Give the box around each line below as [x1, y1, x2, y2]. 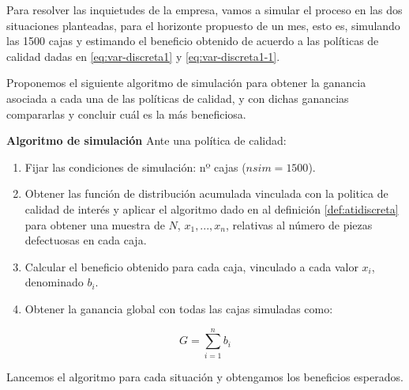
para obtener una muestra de [24, 216, 165, 233]
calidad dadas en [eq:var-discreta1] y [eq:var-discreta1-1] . [6, 47, 280, 64]
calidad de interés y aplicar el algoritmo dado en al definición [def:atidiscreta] [24, 200, 399, 217]
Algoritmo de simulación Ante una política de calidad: [6, 132, 287, 149]
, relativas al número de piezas [226, 216, 373, 233]
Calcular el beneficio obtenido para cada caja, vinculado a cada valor [24, 258, 358, 275]
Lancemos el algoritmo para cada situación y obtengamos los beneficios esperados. [6, 368, 403, 384]
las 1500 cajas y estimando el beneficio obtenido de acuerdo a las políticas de [6, 32, 379, 49]
